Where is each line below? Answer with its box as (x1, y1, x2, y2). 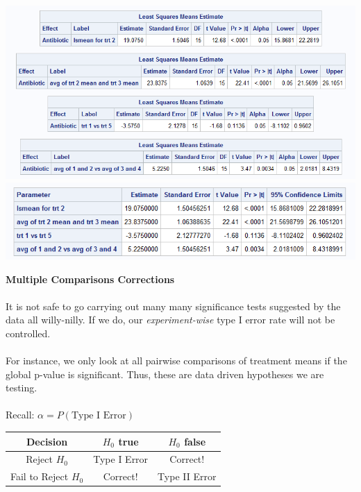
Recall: (6, 407, 35, 422)
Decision (26, 434, 68, 448)
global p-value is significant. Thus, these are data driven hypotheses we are (6, 366, 324, 381)
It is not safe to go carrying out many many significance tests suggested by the (6, 298, 341, 313)
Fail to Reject (10, 469, 69, 484)
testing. (6, 380, 37, 395)
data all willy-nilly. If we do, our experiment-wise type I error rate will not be (6, 312, 335, 327)
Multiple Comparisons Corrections (6, 271, 175, 286)
